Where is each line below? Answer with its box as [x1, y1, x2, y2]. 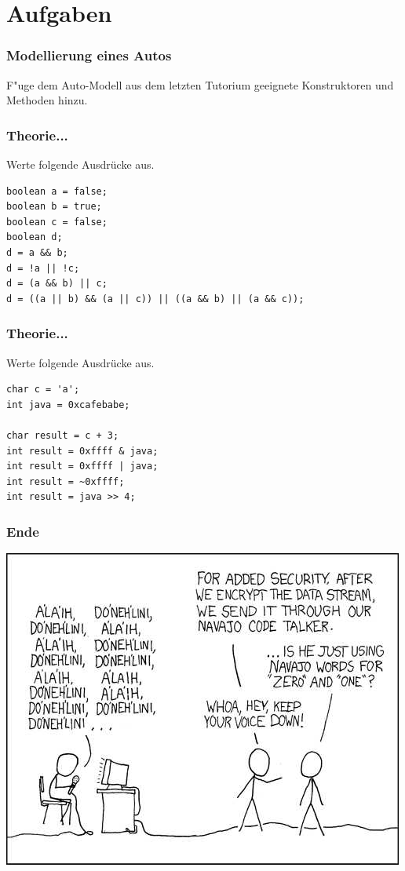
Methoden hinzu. [6, 92, 88, 108]
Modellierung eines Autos [6, 46, 172, 65]
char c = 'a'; [6, 384, 80, 395]
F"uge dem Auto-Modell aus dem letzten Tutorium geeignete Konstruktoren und [6, 76, 394, 93]
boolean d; [6, 231, 63, 243]
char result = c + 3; [6, 429, 119, 441]
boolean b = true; [6, 201, 102, 213]
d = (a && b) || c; [6, 278, 108, 290]
